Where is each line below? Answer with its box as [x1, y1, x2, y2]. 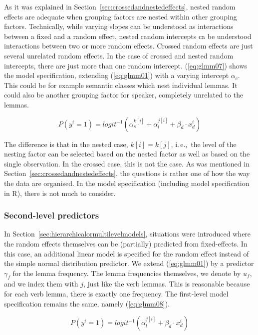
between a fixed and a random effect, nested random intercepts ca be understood [4, 30, 252, 41]
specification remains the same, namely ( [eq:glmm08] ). [4, 298, 170, 308]
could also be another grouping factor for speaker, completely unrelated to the [4, 89, 244, 100]
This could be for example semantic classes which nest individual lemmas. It [4, 79, 238, 90]
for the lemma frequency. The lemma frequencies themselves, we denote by [12, 267, 241, 278]
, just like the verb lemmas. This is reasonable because [83, 278, 250, 289]
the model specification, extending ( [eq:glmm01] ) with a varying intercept [4, 70, 229, 80]
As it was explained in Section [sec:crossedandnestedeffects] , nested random [4, 1, 236, 11]
